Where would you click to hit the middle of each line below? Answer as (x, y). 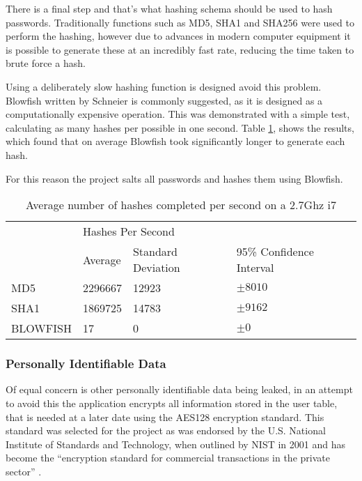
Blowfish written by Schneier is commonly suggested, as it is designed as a (164, 100)
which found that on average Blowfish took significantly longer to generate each (175, 141)
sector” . (24, 471)
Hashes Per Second (128, 231)
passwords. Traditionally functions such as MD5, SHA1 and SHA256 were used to (180, 22)
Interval (255, 268)
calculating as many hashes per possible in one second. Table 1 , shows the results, (180, 127)
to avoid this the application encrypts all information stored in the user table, (172, 403)
